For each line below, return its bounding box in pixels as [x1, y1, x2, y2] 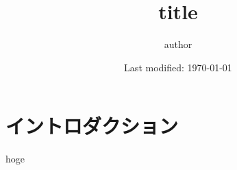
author [164, 37, 192, 51]
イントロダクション [5, 112, 179, 140]
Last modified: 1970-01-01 [124, 60, 232, 74]
